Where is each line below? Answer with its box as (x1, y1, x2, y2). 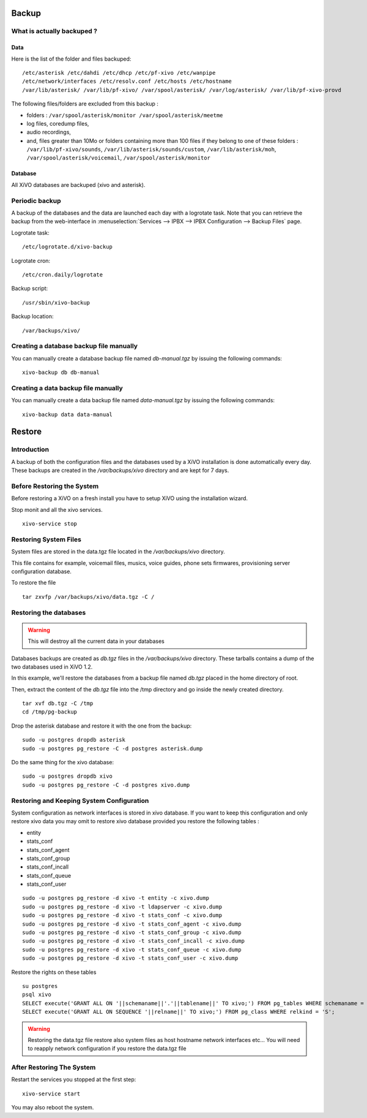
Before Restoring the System (11, 482, 99, 490)
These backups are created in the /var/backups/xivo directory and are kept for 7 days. (11, 466, 229, 474)
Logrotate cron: (11, 257, 51, 264)
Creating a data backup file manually (11, 384, 123, 392)
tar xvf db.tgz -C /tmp (22, 700, 94, 707)
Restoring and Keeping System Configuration (11, 796, 149, 805)
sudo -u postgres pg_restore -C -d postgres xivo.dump (22, 781, 190, 788)
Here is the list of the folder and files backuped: (11, 55, 132, 63)
